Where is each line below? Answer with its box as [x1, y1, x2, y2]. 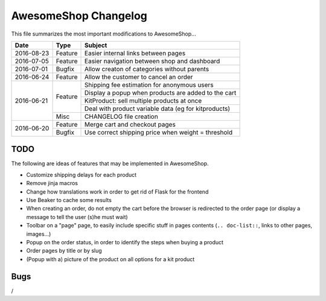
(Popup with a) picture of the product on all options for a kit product [26, 255, 195, 262]
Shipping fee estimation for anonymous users [85, 80, 214, 89]
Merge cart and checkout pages [85, 120, 176, 128]
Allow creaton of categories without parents [85, 65, 209, 73]
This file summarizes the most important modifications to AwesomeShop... [11, 30, 196, 37]
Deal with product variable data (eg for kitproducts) [85, 104, 231, 113]
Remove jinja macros [26, 180, 78, 187]
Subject [85, 41, 107, 49]
